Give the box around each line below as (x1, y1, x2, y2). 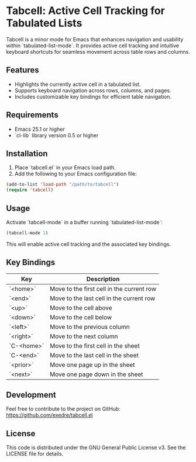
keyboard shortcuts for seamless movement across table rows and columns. (6, 48, 190, 55)
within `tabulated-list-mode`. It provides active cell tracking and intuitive (6, 42, 180, 49)
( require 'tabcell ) (6, 187, 54, 193)
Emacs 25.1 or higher (14, 126, 66, 133)
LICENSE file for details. (6, 450, 64, 457)
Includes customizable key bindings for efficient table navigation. (14, 93, 171, 100)
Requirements (6, 110, 59, 120)
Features (6, 65, 39, 75)
